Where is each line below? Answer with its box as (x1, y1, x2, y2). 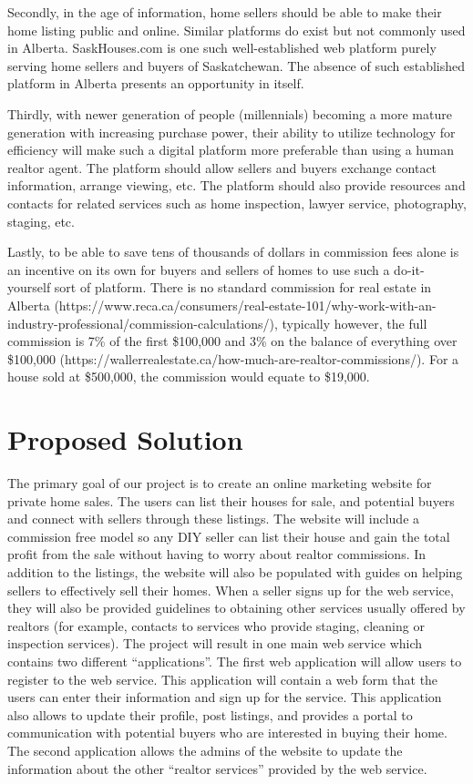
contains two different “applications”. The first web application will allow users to (7, 651, 462, 670)
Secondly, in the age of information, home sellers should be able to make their (7, 3, 442, 21)
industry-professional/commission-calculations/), (7, 313, 278, 332)
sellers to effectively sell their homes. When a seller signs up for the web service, (7, 580, 454, 599)
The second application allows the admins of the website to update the (7, 740, 403, 759)
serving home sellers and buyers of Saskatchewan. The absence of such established (7, 56, 466, 75)
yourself (7, 278, 51, 297)
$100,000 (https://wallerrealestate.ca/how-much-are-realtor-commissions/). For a (7, 349, 459, 368)
